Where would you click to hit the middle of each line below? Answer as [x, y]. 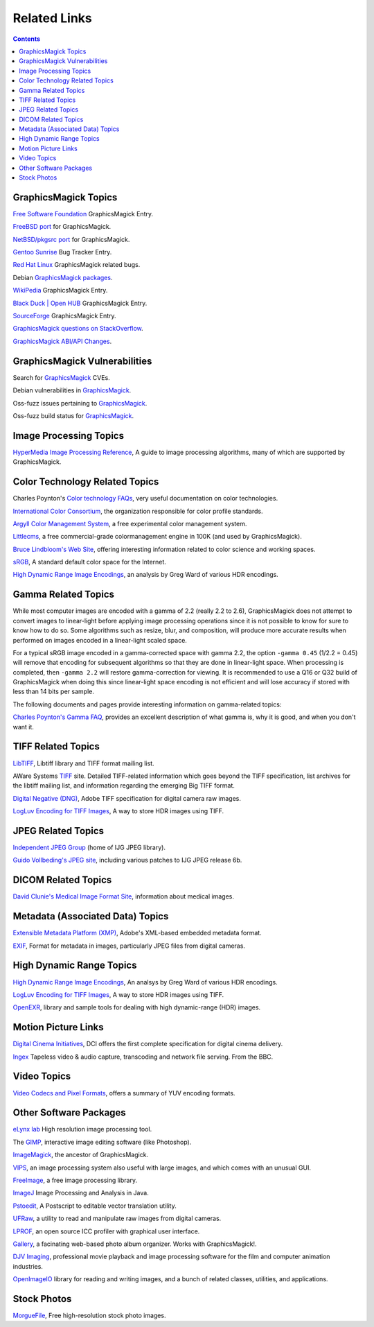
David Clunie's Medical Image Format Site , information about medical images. [124, 896]
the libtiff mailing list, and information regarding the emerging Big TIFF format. [124, 786]
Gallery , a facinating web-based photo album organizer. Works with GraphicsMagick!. [135, 1244]
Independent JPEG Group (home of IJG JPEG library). [89, 848]
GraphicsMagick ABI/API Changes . [62, 341]
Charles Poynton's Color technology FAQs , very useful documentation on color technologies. [145, 498]
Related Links [53, 18]
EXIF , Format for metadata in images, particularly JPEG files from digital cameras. [129, 946]
